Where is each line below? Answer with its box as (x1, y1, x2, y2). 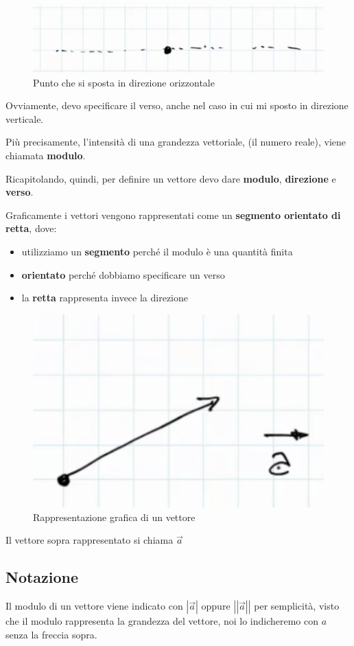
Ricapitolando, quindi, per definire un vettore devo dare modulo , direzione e (5, 171, 336, 185)
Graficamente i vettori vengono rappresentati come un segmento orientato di (5, 207, 341, 222)
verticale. (5, 111, 44, 126)
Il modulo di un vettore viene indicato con (5, 599, 183, 613)
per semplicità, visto (254, 599, 340, 613)
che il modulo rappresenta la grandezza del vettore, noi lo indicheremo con (5, 614, 319, 628)
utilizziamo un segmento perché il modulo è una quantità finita (21, 244, 293, 259)
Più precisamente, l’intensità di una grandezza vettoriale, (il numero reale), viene (5, 135, 346, 149)
